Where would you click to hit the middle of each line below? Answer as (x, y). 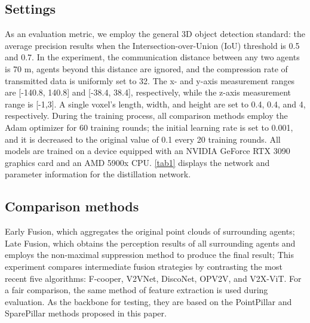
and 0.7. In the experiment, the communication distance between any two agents (152, 57)
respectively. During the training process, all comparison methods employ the (146, 116)
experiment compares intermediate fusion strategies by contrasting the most (144, 266)
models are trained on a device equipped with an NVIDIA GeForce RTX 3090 (148, 151)
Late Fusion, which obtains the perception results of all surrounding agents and (150, 243)
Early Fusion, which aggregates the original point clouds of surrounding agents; (150, 231)
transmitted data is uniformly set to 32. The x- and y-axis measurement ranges (150, 80)
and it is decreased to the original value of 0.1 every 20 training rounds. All (143, 139)
